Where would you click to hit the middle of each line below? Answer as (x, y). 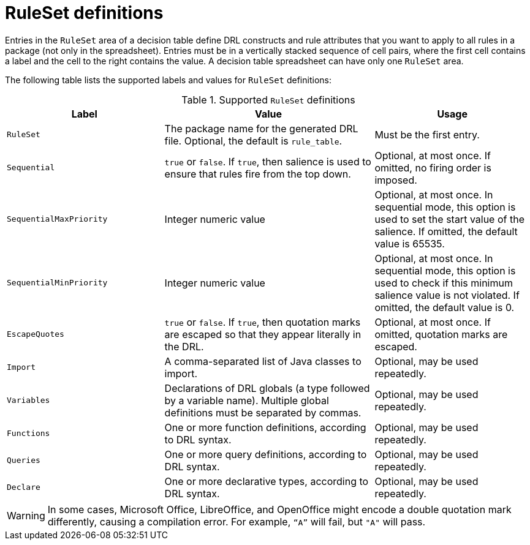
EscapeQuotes (36, 334)
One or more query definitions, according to (266, 454)
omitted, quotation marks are (441, 334)
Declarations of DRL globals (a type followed (267, 388)
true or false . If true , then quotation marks (263, 322)
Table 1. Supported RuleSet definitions (268, 100)
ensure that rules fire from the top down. (258, 174)
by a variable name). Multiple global (247, 400)
